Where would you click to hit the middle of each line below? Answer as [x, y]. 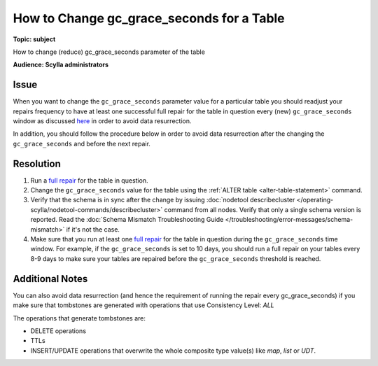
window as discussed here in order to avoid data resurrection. [102, 121]
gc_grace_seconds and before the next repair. [82, 143]
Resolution [37, 163]
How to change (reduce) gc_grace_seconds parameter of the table [109, 52]
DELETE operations [58, 331]
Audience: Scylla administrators [61, 65]
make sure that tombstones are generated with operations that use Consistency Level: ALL [143, 305]
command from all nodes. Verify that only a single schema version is [263, 209]
